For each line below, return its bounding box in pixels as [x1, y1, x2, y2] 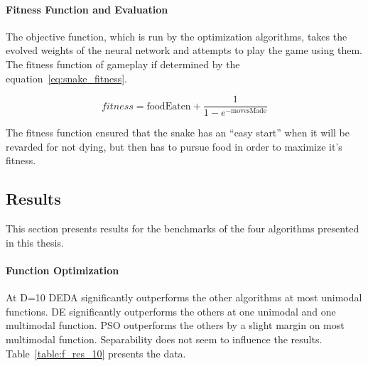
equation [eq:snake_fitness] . [6, 70, 127, 85]
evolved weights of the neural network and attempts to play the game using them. [6, 43, 362, 58]
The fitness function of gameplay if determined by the [6, 56, 240, 71]
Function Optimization [6, 263, 119, 277]
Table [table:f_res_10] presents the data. [6, 345, 186, 360]
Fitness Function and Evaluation [6, 1, 168, 16]
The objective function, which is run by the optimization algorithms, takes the [6, 28, 347, 43]
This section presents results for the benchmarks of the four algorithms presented [6, 221, 359, 236]
